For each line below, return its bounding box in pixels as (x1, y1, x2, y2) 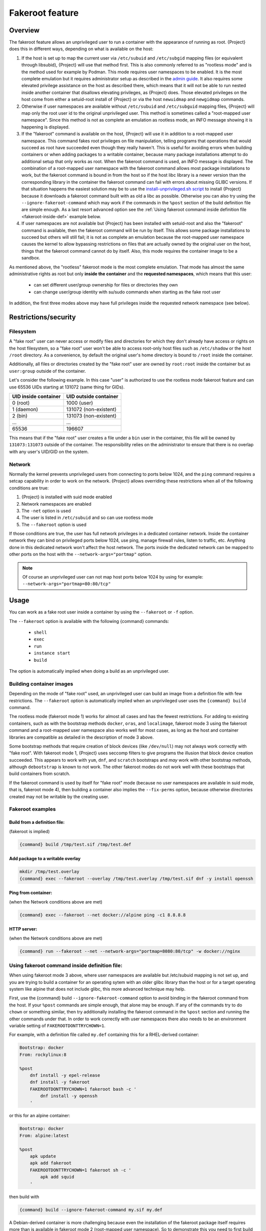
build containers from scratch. (9, 771, 70, 777)
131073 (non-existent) (66, 413, 117, 420)
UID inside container (12, 393, 61, 400)
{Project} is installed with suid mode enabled (21, 494, 112, 500)
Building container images (9, 680, 73, 687)
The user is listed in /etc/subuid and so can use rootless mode (21, 515, 154, 520)
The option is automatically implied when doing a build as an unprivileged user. (9, 668, 169, 674)
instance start (33, 650, 71, 656)
